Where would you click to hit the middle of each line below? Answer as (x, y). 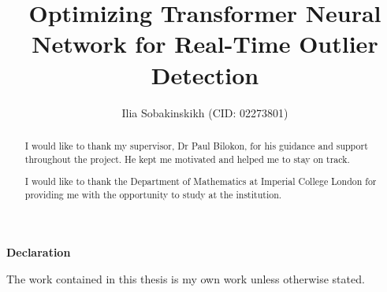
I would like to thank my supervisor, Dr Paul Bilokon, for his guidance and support (196, 145)
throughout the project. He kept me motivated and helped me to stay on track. (187, 159)
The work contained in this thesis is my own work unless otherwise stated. (186, 279)
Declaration (39, 252)
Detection (205, 74)
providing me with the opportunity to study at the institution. (153, 194)
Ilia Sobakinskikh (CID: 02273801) (205, 112)
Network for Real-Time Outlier (205, 44)
